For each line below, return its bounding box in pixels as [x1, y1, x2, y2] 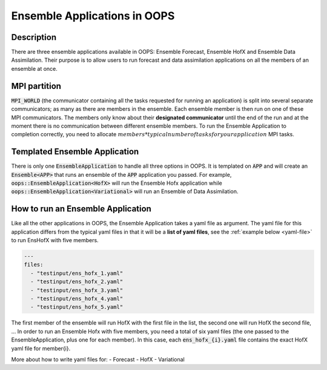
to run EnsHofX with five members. [11, 237, 99, 244]
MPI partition [11, 81, 62, 91]
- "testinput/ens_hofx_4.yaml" [30, 296, 124, 302]
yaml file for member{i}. [11, 345, 71, 352]
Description [11, 32, 57, 42]
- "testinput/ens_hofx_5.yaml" [30, 303, 124, 311]
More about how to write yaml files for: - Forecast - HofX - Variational [11, 355, 185, 363]
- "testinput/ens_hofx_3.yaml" [30, 286, 124, 294]
